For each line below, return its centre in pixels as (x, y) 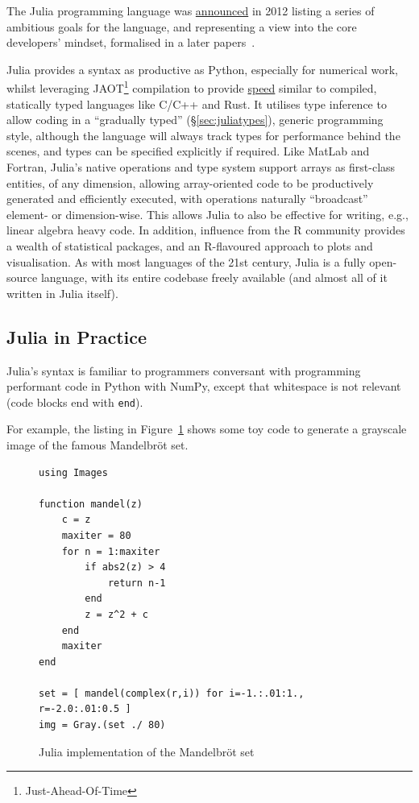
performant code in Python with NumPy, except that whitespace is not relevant (204, 386)
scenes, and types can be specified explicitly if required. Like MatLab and (188, 151)
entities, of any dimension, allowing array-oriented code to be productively (190, 182)
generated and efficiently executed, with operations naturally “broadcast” (187, 199)
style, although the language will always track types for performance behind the (203, 135)
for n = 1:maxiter (111, 551)
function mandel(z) (91, 504)
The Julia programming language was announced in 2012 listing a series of (191, 10)
